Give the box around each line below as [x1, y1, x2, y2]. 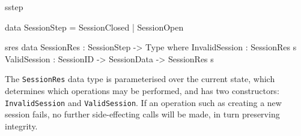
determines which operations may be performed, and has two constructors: [5, 84, 279, 97]
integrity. [5, 119, 38, 132]
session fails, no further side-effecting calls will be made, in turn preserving [5, 108, 280, 120]
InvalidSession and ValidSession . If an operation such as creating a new [5, 96, 282, 108]
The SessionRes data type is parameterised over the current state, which [5, 72, 275, 85]
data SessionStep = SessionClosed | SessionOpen [5, 20, 184, 33]
